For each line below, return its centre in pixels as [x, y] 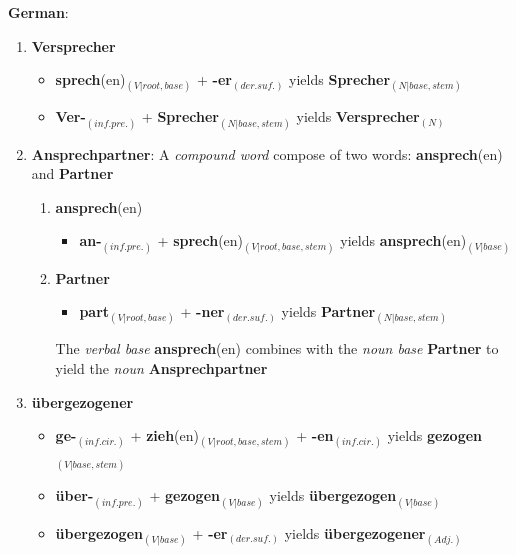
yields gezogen [435, 435]
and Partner [72, 173]
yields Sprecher [340, 79]
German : [38, 12]
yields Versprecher [358, 116]
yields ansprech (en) [403, 240]
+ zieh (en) [164, 435]
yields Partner [328, 311]
